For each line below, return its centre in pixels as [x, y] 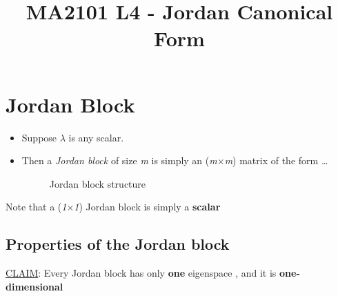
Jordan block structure [98, 183]
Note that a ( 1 [36, 207]
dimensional [34, 286]
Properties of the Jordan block [118, 244]
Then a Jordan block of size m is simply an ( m [119, 160]
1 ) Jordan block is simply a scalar [147, 207]
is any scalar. [96, 137]
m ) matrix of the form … [276, 160]
